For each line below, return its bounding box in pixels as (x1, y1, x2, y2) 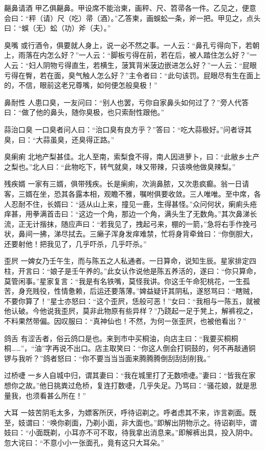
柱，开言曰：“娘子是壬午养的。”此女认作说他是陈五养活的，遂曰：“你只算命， (4, 266, 260, 276)
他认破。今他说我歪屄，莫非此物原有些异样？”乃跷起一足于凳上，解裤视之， (4, 305, 257, 316)
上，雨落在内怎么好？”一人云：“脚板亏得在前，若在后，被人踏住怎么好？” (4, 50, 250, 60)
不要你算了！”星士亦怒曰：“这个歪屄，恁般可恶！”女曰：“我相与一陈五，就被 (4, 295, 260, 306)
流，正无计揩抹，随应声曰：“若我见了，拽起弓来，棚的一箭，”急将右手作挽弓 (4, 218, 257, 229)
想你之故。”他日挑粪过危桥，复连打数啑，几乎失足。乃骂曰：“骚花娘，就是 (4, 380, 250, 390)
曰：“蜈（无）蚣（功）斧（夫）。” (4, 22, 111, 33)
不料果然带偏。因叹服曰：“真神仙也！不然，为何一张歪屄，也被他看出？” (4, 316, 247, 326)
